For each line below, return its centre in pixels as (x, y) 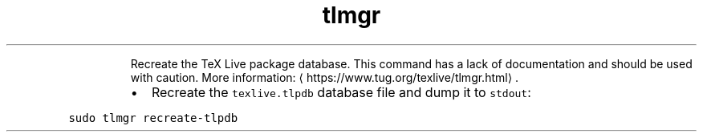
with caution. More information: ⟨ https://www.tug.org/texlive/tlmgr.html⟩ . (325, 77)
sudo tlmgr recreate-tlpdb (153, 118)
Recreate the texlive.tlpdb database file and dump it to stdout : (341, 92)
